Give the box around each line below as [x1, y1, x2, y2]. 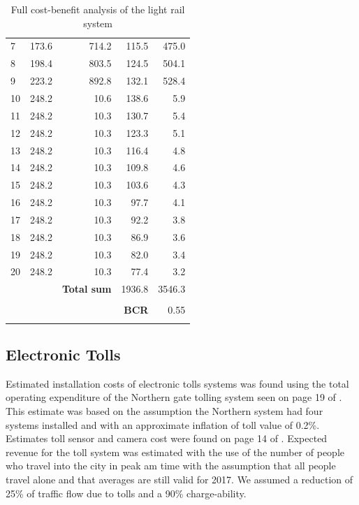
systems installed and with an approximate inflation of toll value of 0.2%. [6, 417, 320, 432]
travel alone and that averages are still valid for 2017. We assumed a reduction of [6, 472, 353, 487]
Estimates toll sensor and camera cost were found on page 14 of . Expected [6, 431, 328, 446]
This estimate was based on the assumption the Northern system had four [6, 404, 323, 418]
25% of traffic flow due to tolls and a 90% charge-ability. [6, 485, 247, 500]
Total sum [61, 281, 112, 296]
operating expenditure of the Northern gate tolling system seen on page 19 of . [6, 390, 342, 404]
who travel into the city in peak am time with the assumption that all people [6, 458, 336, 473]
